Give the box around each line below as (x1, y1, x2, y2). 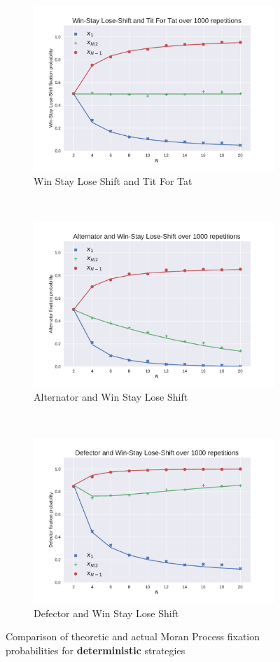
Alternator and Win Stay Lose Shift (34, 389, 188, 404)
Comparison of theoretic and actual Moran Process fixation (6, 629, 260, 644)
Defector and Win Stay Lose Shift (34, 605, 179, 620)
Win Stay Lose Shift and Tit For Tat (34, 174, 192, 188)
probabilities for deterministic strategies (6, 642, 185, 657)
